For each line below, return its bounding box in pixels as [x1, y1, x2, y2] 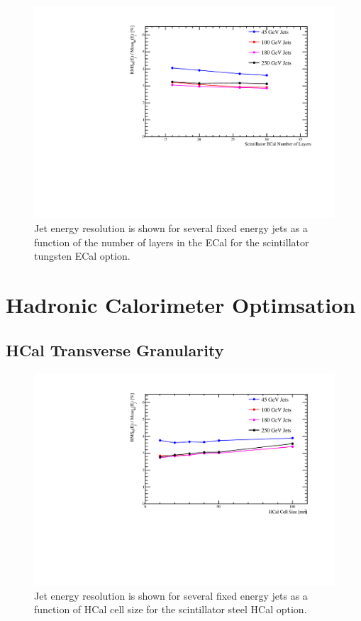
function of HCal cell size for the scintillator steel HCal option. [34, 602, 307, 617]
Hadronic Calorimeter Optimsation [6, 290, 356, 319]
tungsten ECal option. [34, 248, 130, 263]
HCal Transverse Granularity [6, 339, 224, 361]
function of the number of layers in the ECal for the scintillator [34, 234, 309, 249]
